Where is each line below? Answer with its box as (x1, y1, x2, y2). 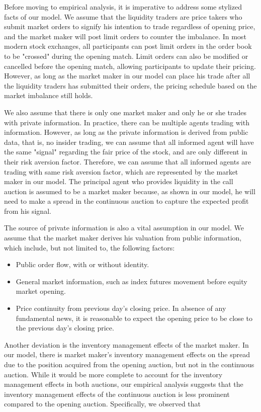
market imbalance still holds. (4, 90, 93, 101)
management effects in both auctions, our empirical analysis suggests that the (4, 379, 243, 389)
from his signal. (4, 205, 51, 216)
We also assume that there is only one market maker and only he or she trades (4, 107, 247, 117)
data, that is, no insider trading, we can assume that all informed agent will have (4, 136, 254, 147)
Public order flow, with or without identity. (16, 259, 149, 270)
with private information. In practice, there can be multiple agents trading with (4, 117, 249, 127)
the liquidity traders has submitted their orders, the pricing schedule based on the (4, 80, 257, 91)
